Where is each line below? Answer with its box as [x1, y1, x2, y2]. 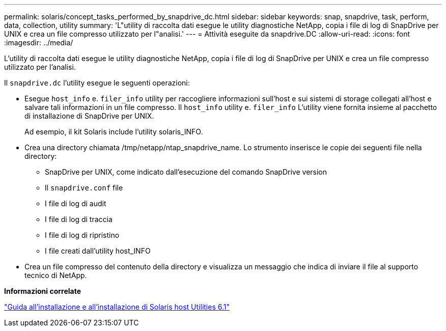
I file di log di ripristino [45, 231, 120, 239]
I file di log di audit [45, 199, 106, 208]
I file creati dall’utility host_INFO [45, 246, 151, 255]
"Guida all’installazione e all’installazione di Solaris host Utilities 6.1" [4, 302, 230, 311]
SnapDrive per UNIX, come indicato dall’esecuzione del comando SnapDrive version [45, 168, 327, 176]
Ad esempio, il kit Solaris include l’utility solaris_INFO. [24, 127, 203, 136]
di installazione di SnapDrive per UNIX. [24, 112, 154, 120]
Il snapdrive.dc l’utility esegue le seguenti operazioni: [4, 78, 190, 87]
